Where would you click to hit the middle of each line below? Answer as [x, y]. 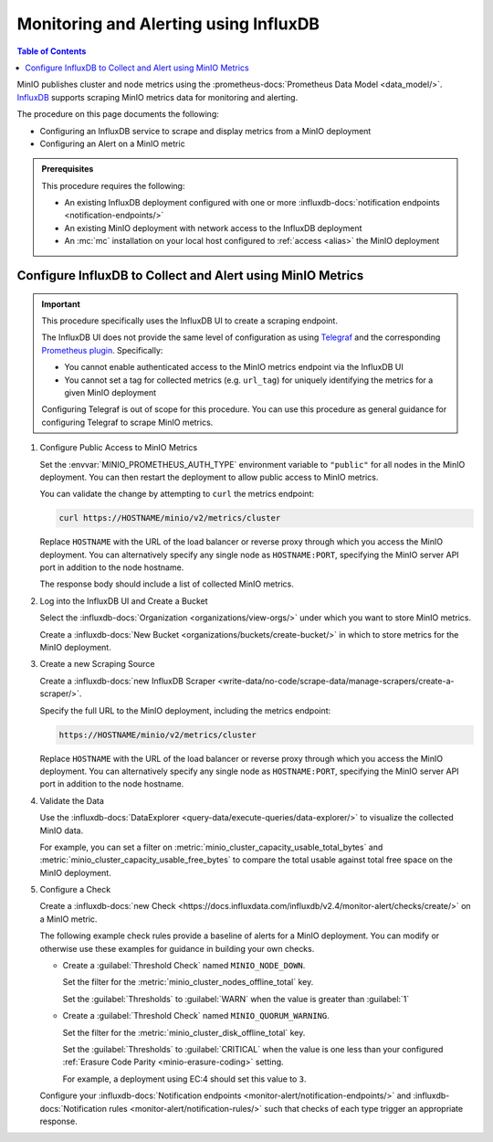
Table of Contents [52, 51]
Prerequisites [68, 169]
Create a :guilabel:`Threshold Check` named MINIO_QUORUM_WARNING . [196, 1016]
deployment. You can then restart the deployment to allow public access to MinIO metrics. [209, 477]
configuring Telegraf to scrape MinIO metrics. [127, 422]
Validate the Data [72, 800]
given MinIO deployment [110, 392]
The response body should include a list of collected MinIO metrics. [167, 584]
